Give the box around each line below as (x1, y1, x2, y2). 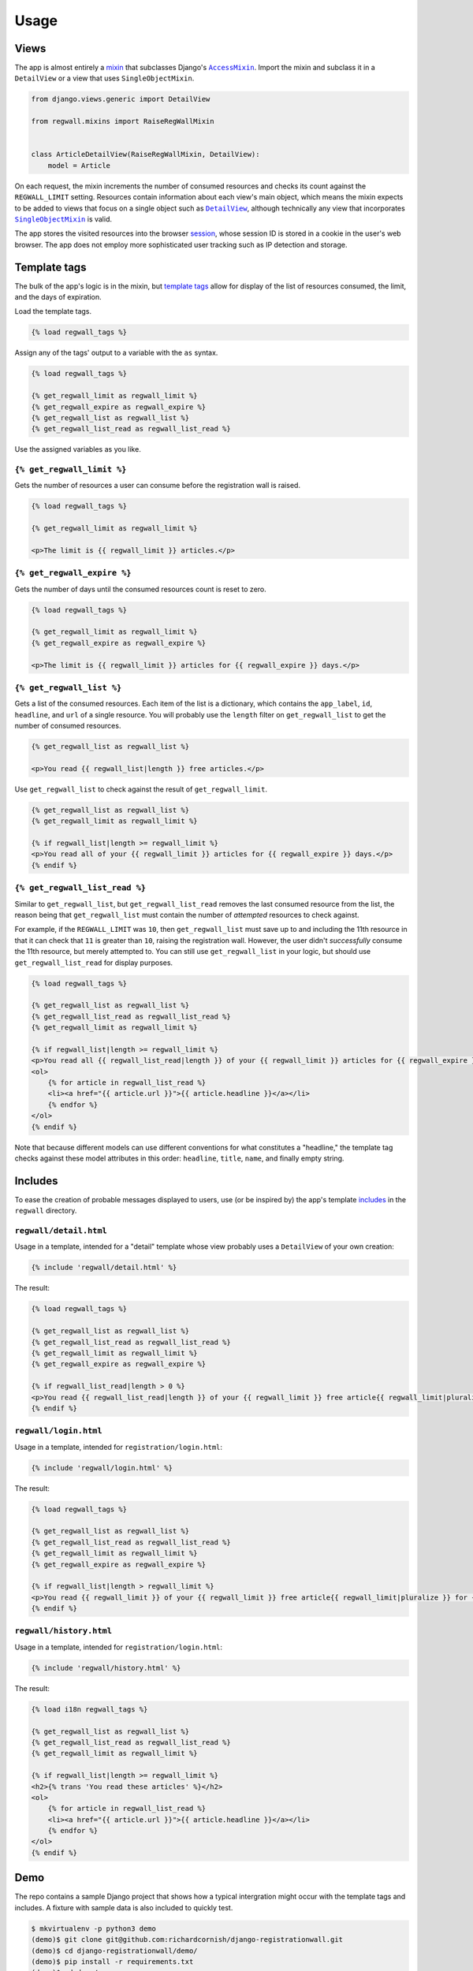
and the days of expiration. (14, 292, 102, 302)
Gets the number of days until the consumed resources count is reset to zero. (14, 584, 267, 594)
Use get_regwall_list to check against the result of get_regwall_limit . (14, 784, 268, 794)
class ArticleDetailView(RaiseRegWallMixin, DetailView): (31, 150, 260, 159)
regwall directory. (14, 1206, 77, 1216)
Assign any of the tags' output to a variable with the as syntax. (14, 348, 218, 358)
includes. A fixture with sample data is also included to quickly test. (14, 1902, 233, 1912)
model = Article (47, 161, 110, 170)
